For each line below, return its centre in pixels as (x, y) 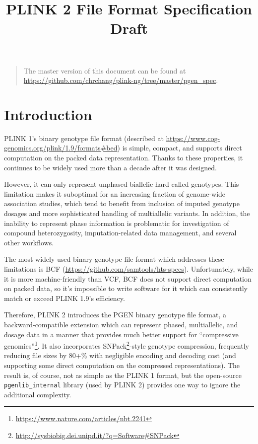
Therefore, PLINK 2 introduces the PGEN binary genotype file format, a (115, 315)
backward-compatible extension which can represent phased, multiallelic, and (121, 324)
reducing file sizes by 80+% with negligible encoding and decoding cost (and (120, 355)
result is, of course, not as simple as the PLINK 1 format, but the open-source (123, 375)
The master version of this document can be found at (105, 70)
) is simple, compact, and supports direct (180, 148)
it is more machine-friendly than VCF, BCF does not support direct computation (128, 278)
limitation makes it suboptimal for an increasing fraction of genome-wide (115, 193)
